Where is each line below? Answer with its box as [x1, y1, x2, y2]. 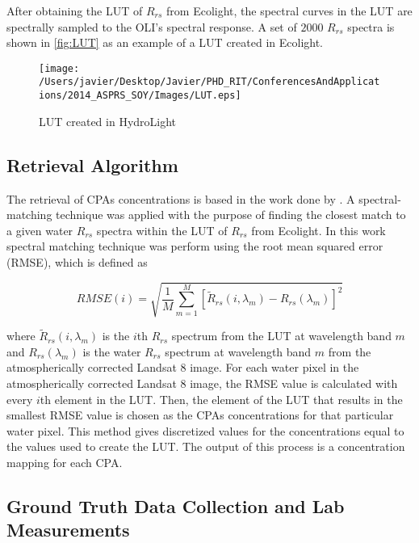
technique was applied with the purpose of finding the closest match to [56, 206, 406, 223]
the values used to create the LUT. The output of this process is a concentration [6, 438, 405, 455]
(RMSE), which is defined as [6, 253, 148, 270]
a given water [6, 221, 73, 238]
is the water [82, 343, 141, 360]
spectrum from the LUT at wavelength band [171, 327, 392, 344]
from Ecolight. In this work [251, 221, 386, 238]
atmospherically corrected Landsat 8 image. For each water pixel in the [6, 359, 359, 376]
